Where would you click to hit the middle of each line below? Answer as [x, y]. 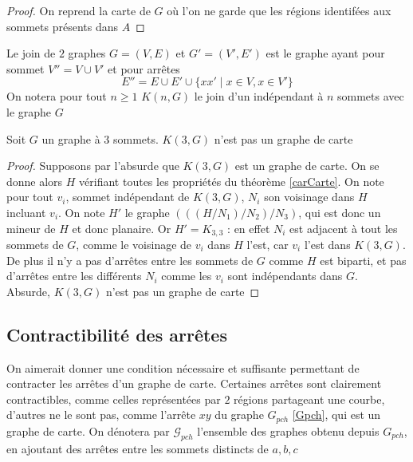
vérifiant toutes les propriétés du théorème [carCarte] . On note [232, 181]
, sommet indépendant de [128, 197]
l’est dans [327, 244]
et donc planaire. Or [122, 228]
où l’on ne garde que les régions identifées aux [279, 10]
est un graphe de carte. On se [307, 166]
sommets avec [370, 96]
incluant [26, 212]
